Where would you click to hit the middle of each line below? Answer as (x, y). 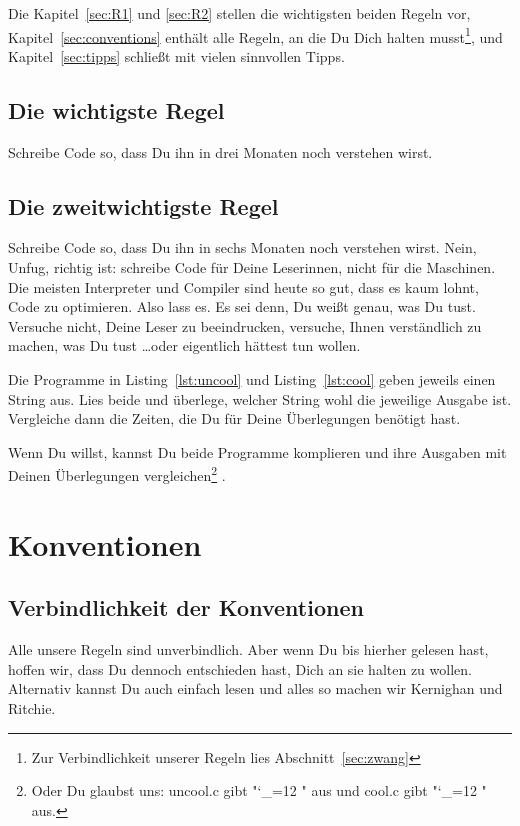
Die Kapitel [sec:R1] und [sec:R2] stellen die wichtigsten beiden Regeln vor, (239, 13)
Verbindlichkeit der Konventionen (186, 607)
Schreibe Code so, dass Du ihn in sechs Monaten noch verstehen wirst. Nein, (242, 247)
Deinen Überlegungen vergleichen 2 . (117, 474)
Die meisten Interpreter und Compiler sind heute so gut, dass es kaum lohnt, (243, 286)
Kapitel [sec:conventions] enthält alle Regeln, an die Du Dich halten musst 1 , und (255, 35)
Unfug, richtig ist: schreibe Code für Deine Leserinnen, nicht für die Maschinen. (252, 267)
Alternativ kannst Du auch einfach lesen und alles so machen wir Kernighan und (255, 688)
